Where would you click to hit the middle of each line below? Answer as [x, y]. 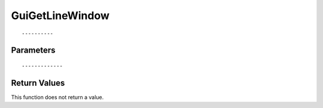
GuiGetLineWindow [60, 16]
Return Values [38, 83]
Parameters [33, 50]
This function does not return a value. [57, 97]
